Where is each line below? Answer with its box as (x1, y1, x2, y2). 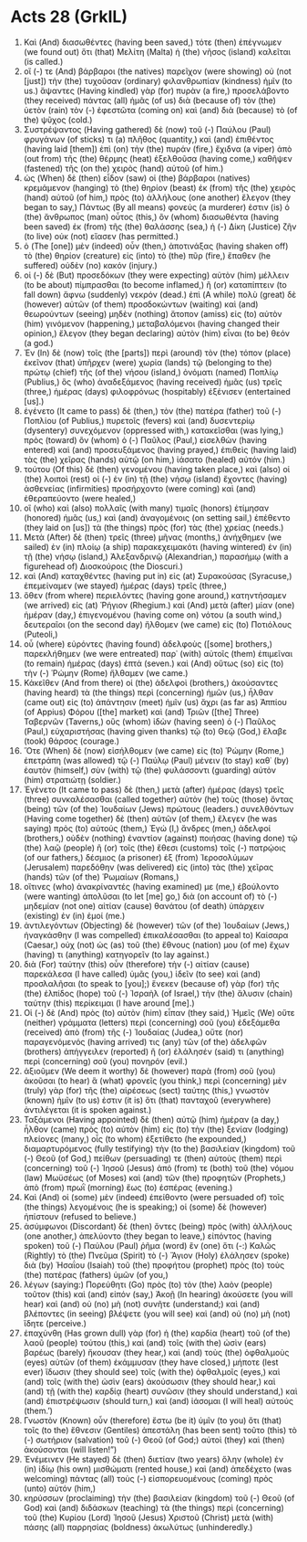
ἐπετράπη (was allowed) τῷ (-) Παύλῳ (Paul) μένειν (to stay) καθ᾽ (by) (23, 755, 290, 766)
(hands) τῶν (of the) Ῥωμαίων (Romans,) (23, 871, 179, 882)
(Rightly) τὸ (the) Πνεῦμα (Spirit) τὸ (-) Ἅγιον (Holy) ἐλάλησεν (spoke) (23, 1250, 290, 1261)
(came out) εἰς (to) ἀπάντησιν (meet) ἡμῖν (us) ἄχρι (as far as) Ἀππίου (23, 696, 288, 707)
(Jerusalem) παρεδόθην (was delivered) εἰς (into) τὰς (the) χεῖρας (23, 861, 274, 872)
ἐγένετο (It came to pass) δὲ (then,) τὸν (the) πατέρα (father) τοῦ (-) (23, 405, 281, 417)
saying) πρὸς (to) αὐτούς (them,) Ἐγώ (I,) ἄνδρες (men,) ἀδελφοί (23, 822, 271, 833)
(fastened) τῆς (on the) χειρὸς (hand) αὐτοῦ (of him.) (23, 163, 224, 174)
